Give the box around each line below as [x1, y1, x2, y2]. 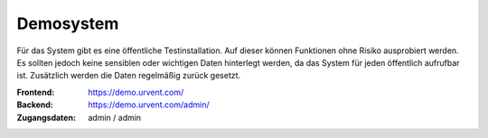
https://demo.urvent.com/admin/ [88, 99, 210, 110]
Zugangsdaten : [16, 112, 77, 123]
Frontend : [16, 87, 55, 97]
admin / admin [88, 112, 142, 123]
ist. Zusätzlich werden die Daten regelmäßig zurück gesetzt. [16, 70, 241, 81]
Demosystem [16, 14, 119, 33]
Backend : [16, 99, 54, 110]
